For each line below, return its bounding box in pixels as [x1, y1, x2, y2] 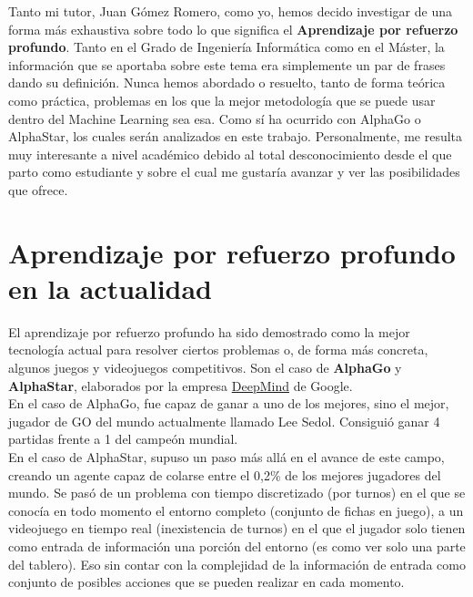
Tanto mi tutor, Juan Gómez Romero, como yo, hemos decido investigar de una [8, 2, 452, 20]
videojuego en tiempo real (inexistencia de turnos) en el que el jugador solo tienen [8, 519, 466, 538]
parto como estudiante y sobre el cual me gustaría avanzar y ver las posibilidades [8, 162, 460, 181]
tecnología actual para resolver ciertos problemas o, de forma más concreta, [8, 340, 428, 359]
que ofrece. [8, 180, 68, 199]
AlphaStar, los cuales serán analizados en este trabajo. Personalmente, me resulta [8, 127, 463, 146]
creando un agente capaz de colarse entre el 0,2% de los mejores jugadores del [8, 465, 441, 484]
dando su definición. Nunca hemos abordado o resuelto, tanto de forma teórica [8, 73, 446, 92]
